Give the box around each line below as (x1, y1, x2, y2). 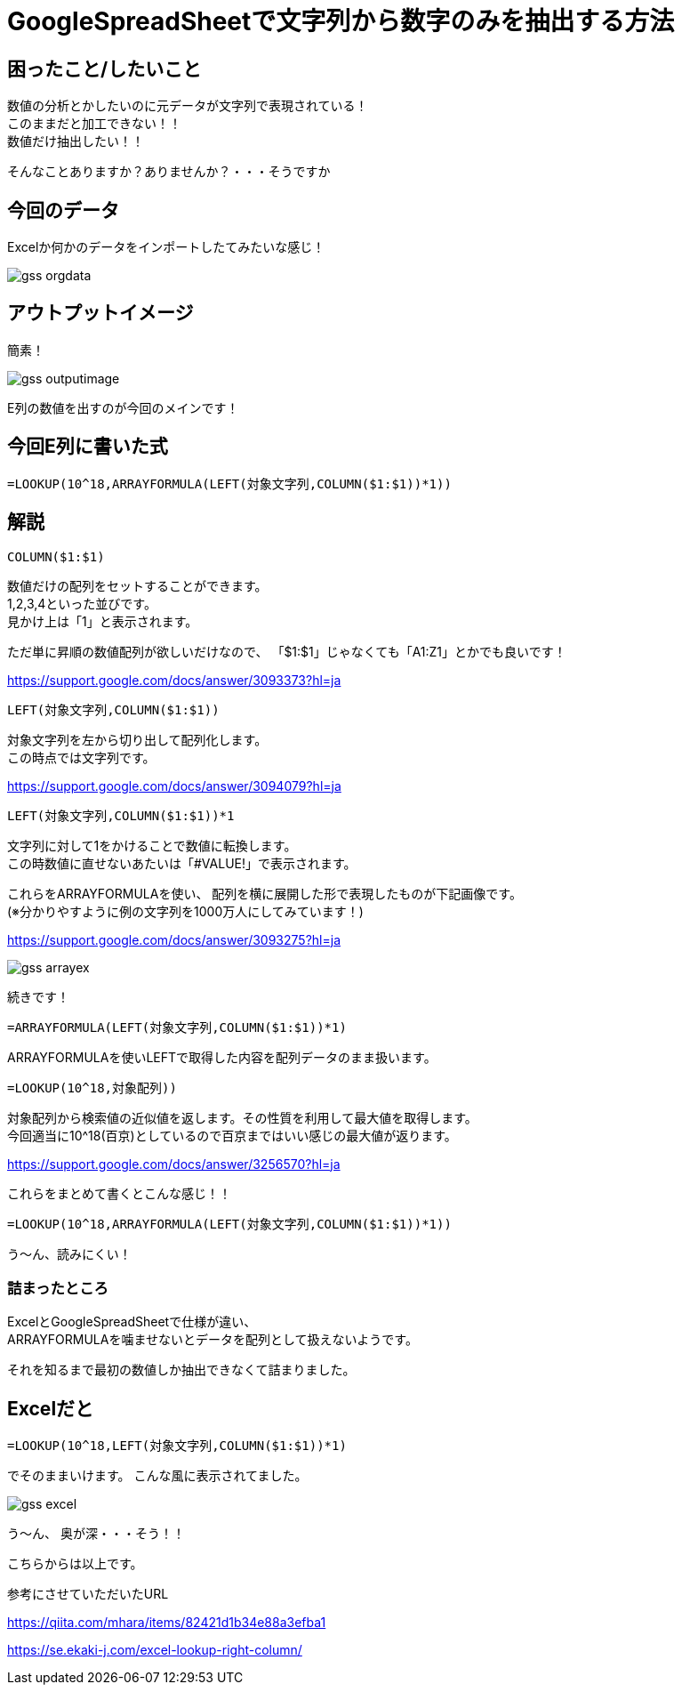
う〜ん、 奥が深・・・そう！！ (7, 1526, 185, 1542)
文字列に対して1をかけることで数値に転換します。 (7, 837, 297, 853)
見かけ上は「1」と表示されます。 (7, 613, 198, 629)
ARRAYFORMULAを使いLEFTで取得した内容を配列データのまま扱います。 (7, 1049, 437, 1065)
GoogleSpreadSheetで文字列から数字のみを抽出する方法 (7, 6, 675, 36)
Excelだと (7, 1397, 94, 1420)
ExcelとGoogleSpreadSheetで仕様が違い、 (7, 1314, 257, 1330)
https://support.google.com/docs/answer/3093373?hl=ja (7, 672, 341, 688)
